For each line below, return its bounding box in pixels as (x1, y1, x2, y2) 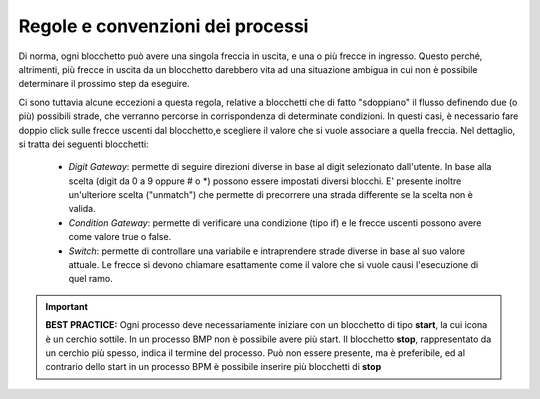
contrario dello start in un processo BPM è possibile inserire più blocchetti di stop (45, 361, 382, 373)
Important (45, 300, 89, 312)
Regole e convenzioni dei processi (18, 15, 309, 37)
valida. (68, 203, 96, 215)
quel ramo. (68, 273, 114, 285)
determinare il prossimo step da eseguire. (18, 78, 190, 90)
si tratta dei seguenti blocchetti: (18, 138, 149, 150)
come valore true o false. (68, 231, 172, 243)
